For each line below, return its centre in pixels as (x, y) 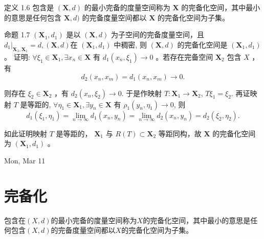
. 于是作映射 (142, 93)
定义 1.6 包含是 (29, 7)
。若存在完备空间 (184, 56)
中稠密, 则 (130, 44)
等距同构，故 (180, 133)
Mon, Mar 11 (25, 160)
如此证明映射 (26, 133)
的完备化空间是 (202, 44)
